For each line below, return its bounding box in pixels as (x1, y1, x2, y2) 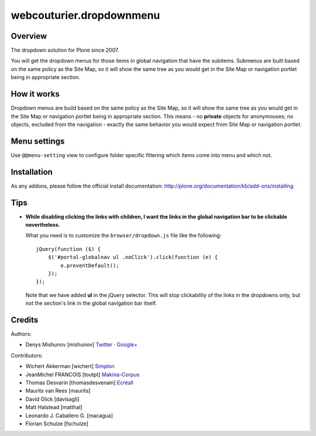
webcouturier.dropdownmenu (11, 9, 160, 22)
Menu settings (11, 136, 65, 146)
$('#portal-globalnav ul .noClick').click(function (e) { (47, 254, 218, 261)
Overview (11, 31, 47, 41)
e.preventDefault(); (60, 262, 119, 269)
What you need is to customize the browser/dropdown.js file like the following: (25, 232, 222, 239)
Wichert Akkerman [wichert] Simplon (25, 363, 115, 370)
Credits (11, 315, 39, 325)
